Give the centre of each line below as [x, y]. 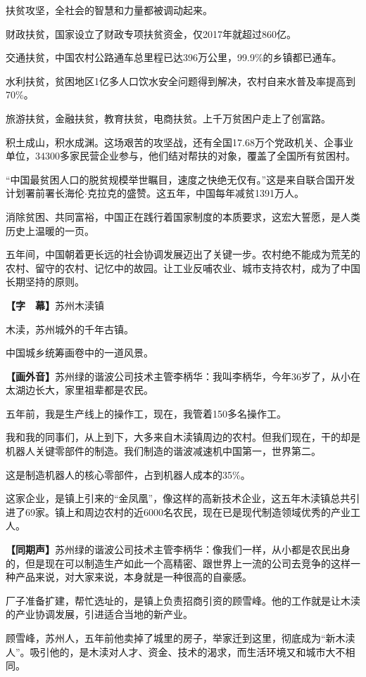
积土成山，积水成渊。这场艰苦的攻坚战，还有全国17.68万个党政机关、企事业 [179, 142]
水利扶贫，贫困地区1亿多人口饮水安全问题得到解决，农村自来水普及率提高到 [181, 80]
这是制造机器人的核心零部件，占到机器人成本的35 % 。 [128, 474]
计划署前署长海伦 [45, 193]
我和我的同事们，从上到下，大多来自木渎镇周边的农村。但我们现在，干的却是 [183, 437]
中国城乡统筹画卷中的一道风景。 [80, 353]
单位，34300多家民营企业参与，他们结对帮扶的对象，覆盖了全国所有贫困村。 [181, 156]
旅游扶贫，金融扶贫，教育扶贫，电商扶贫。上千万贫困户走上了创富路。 [168, 118]
